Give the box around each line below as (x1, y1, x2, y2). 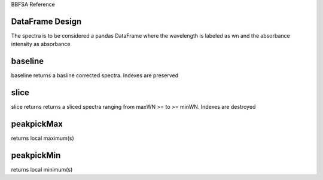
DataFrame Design (11, 16, 82, 26)
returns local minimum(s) (11, 166, 73, 173)
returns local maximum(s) (11, 135, 74, 142)
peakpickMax (11, 118, 63, 129)
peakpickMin (11, 150, 61, 160)
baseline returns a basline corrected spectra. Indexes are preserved (11, 72, 179, 79)
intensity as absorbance (11, 41, 71, 48)
